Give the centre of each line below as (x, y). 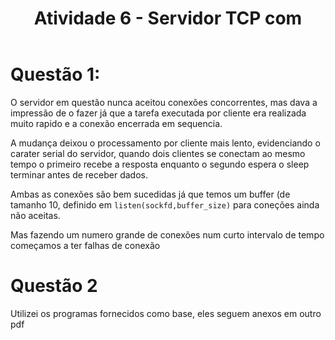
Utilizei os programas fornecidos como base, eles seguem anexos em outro (166, 313)
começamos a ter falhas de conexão (85, 245)
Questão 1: (55, 74)
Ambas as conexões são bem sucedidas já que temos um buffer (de (150, 194)
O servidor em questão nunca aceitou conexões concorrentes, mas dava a (164, 102)
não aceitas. (35, 215)
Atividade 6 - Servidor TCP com (168, 18)
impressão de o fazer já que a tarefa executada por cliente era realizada (158, 113)
